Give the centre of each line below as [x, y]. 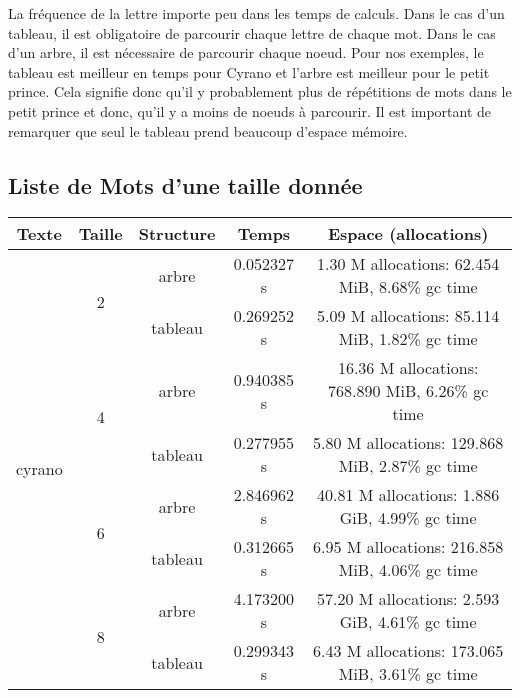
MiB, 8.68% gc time [408, 287]
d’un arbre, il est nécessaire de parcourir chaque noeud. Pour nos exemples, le [246, 52]
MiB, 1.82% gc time [408, 339]
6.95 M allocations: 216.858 [408, 547]
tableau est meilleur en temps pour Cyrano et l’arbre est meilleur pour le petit [249, 71]
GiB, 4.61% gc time [408, 622]
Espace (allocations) [408, 234]
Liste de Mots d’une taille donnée [185, 184]
